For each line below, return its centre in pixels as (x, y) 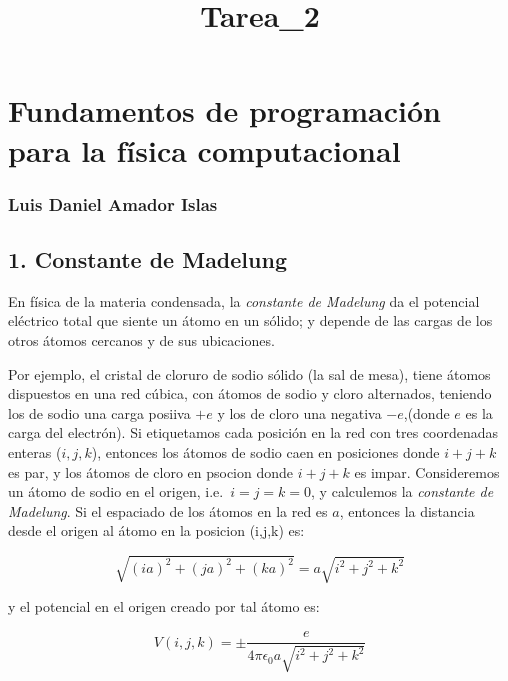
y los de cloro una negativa (299, 412)
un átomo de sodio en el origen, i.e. (116, 491)
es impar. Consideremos (427, 471)
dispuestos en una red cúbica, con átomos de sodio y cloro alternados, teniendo (250, 393)
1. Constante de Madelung (147, 258)
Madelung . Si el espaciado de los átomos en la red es (168, 510)
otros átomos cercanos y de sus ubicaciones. (141, 339)
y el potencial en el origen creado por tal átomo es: (164, 606)
